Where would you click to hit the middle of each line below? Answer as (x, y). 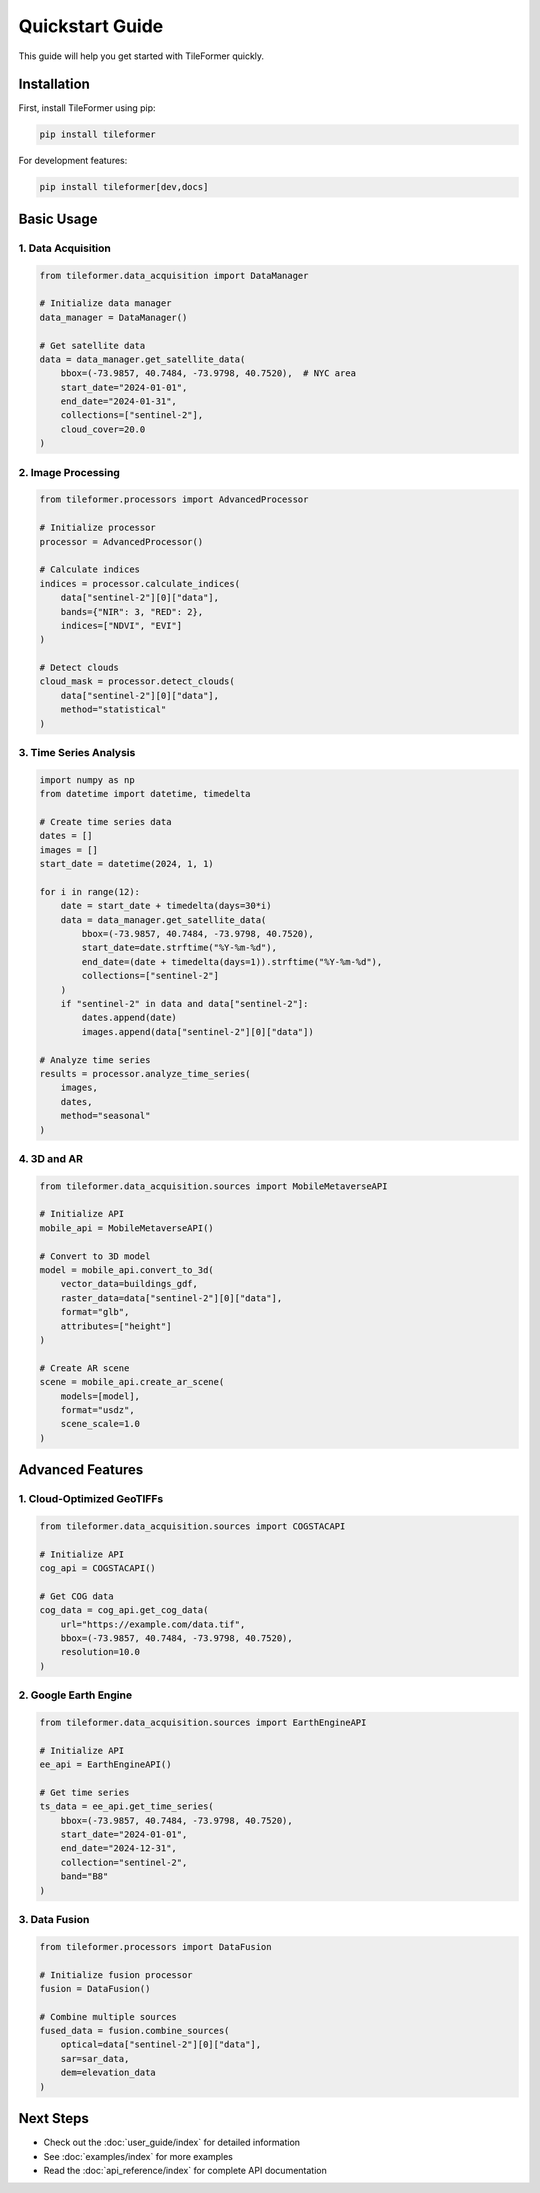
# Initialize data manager (105, 303)
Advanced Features (81, 1470)
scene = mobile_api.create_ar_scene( (132, 1382)
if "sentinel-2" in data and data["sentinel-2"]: (184, 1004)
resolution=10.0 (100, 1652)
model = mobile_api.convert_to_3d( (126, 1270)
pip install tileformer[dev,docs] (124, 187)
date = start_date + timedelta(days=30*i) (166, 906)
